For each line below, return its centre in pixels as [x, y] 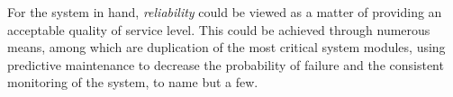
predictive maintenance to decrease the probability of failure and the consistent [226, 64]
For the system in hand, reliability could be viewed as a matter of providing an [225, 12]
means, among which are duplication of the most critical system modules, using [226, 47]
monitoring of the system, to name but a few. [133, 82]
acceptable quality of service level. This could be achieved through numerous [219, 29]
